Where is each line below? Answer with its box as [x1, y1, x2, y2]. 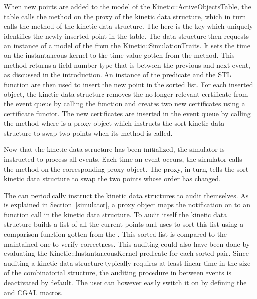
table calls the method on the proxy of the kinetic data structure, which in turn [4, 11, 246, 21]
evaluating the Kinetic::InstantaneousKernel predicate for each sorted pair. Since [4, 248, 249, 258]
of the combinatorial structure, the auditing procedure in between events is [4, 267, 231, 278]
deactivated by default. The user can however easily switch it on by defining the [4, 277, 247, 288]
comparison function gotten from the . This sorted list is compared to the [4, 229, 227, 239]
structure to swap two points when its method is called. [4, 127, 173, 138]
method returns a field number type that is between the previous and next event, [4, 59, 250, 70]
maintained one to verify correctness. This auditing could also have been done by [4, 238, 250, 249]
